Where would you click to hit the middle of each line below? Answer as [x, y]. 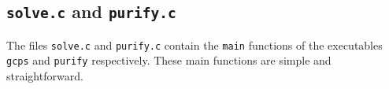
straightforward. [45, 76]
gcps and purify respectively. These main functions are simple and [169, 60]
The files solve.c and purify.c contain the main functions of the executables [194, 44]
